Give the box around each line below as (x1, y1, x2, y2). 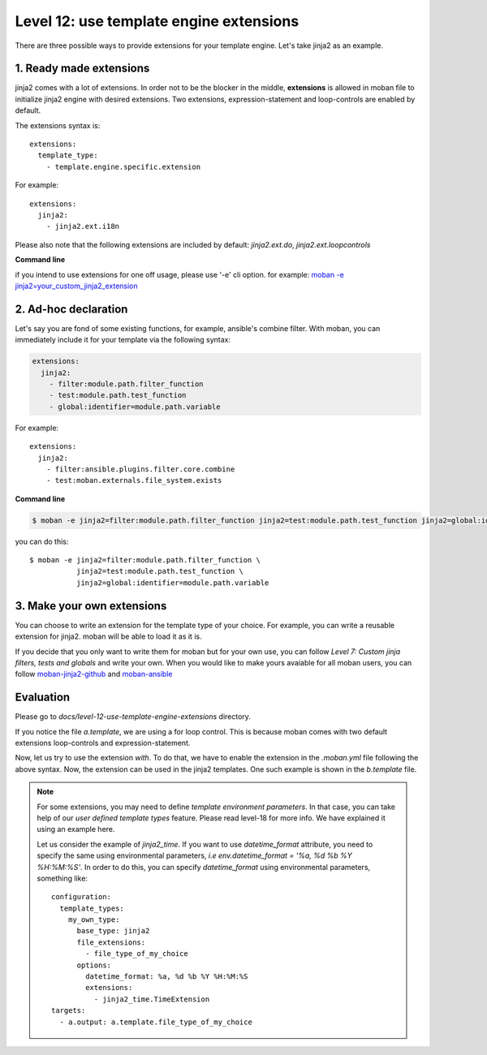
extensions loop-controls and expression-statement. (15, 738, 191, 747)
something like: (37, 873, 88, 883)
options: (76, 960, 112, 970)
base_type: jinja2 (76, 926, 150, 936)
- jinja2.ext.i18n (45, 222, 120, 231)
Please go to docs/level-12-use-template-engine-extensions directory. (15, 712, 252, 721)
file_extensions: (76, 937, 146, 947)
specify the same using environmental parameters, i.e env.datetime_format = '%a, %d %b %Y (37, 850, 352, 860)
